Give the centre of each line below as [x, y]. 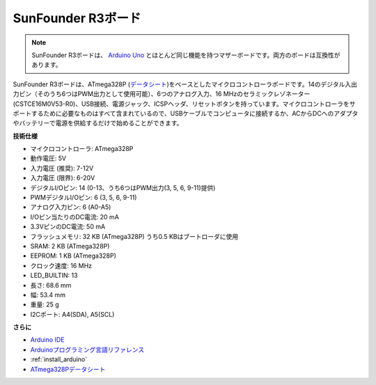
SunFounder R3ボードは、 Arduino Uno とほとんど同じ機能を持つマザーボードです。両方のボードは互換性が [186, 55]
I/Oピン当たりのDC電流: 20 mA [75, 217]
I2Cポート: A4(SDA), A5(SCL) [72, 314]
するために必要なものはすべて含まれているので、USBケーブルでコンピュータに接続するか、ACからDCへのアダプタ [195, 113]
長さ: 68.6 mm [51, 285]
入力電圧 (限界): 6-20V [63, 178]
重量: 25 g [45, 305]
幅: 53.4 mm [48, 294]
